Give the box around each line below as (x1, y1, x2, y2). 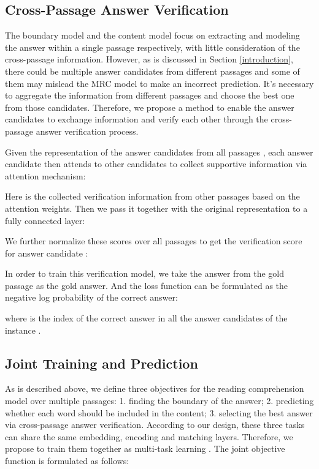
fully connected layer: (5, 214, 85, 227)
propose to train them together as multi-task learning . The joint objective (5, 442, 285, 455)
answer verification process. (36, 124, 139, 137)
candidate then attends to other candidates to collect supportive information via (5, 157, 307, 170)
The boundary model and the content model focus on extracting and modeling (5, 29, 300, 42)
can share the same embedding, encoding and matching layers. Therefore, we (5, 430, 293, 443)
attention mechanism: (5, 169, 86, 182)
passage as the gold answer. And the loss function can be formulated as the (5, 279, 288, 291)
